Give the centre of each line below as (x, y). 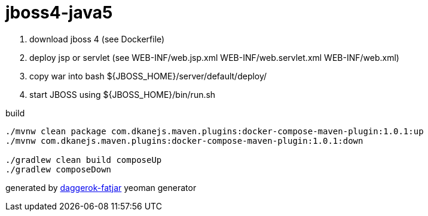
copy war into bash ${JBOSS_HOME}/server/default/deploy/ (148, 76)
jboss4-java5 (59, 13)
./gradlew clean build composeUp (84, 160)
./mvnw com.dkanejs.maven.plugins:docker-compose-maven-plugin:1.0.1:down (184, 141)
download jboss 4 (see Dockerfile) (97, 39)
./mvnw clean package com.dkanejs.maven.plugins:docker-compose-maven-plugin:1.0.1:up (215, 131)
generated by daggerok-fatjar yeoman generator (101, 187)
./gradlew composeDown (59, 169)
